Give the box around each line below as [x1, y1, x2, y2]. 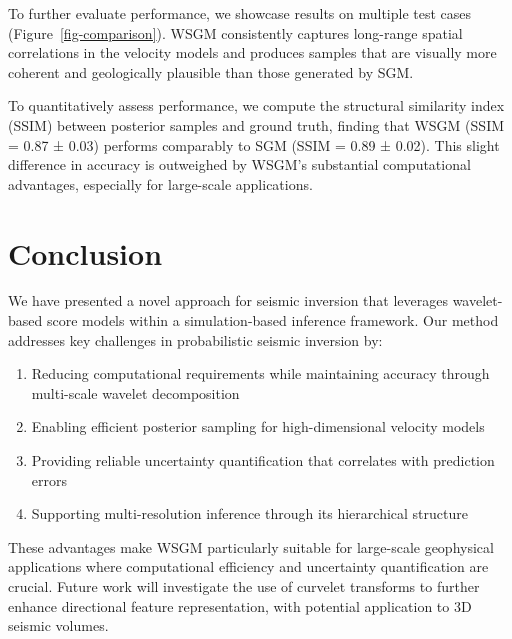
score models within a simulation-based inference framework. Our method [46, 310, 499, 331]
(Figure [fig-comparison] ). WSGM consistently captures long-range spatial [8, 22, 463, 43]
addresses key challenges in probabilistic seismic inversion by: [8, 329, 383, 350]
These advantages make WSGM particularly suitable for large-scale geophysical [8, 536, 494, 557]
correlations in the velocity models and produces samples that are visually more [8, 42, 497, 63]
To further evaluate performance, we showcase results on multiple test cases [8, 3, 472, 23]
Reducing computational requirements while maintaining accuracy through [31, 363, 490, 384]
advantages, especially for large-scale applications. [8, 173, 313, 194]
